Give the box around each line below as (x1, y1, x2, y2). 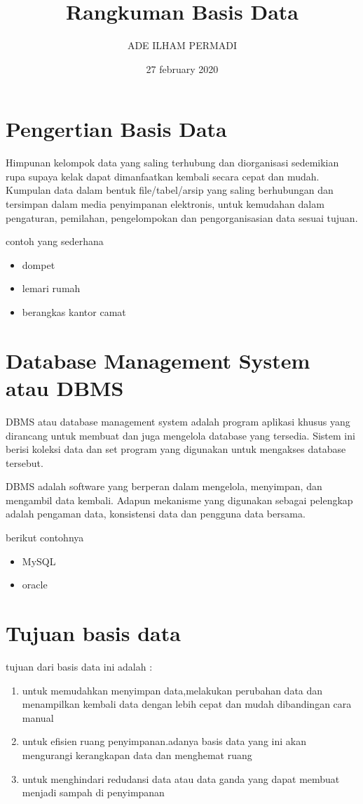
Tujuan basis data (6, 619, 181, 647)
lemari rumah (22, 281, 81, 296)
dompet (22, 257, 55, 272)
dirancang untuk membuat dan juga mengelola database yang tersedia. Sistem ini (6, 428, 355, 442)
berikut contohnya (6, 530, 84, 545)
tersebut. (6, 455, 43, 470)
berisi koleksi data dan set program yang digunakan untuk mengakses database (6, 442, 346, 456)
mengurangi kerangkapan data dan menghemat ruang (22, 747, 252, 762)
